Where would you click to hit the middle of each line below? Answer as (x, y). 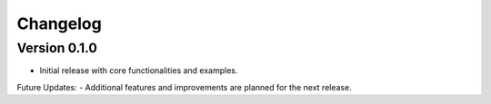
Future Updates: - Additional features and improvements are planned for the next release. (184, 87)
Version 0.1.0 (57, 48)
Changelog (59, 24)
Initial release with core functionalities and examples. (139, 71)
